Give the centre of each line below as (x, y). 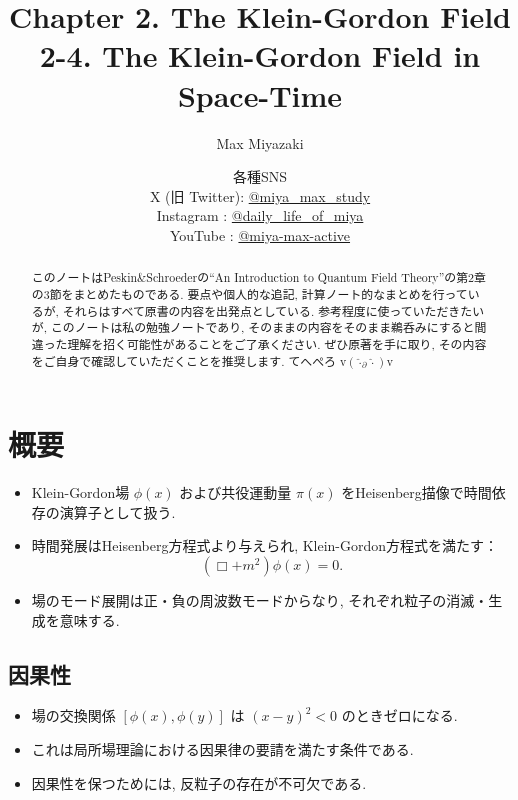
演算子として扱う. (117, 511)
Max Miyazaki (260, 142)
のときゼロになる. (399, 715)
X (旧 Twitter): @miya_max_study (260, 195)
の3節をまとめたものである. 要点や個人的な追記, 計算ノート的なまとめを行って (249, 293)
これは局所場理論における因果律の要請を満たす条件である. (222, 748)
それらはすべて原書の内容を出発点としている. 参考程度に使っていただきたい (273, 310)
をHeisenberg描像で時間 (416, 492)
